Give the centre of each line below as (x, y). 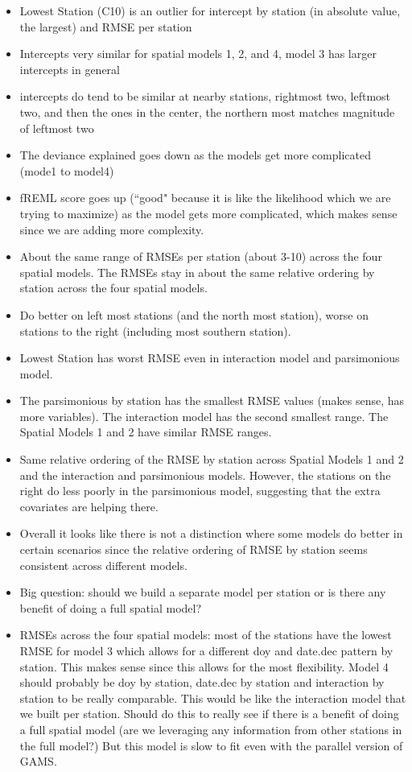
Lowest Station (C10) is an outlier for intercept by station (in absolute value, (210, 10)
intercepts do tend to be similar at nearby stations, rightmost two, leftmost (205, 96)
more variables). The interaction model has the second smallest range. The (204, 416)
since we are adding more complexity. (112, 229)
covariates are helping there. (89, 506)
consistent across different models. (103, 565)
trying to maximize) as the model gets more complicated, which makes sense (208, 213)
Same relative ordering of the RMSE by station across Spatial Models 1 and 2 (212, 459)
